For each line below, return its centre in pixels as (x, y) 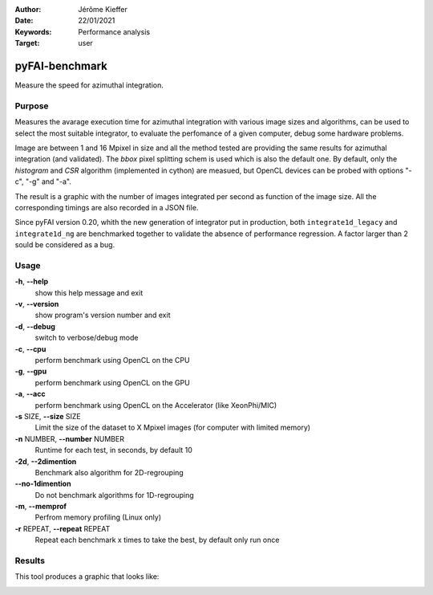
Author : (28, 9)
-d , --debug (35, 326)
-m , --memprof (41, 507)
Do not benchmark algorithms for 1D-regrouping (114, 495)
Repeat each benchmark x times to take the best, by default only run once (157, 540)
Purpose (32, 106)
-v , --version (37, 304)
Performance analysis (114, 31)
